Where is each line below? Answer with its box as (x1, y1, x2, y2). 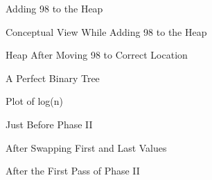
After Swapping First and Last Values (6, 140, 167, 154)
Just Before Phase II (6, 117, 93, 131)
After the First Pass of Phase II (6, 163, 140, 178)
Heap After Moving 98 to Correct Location (6, 48, 188, 62)
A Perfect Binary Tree (6, 70, 100, 85)
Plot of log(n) (6, 94, 64, 108)
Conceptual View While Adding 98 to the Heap (6, 24, 207, 39)
